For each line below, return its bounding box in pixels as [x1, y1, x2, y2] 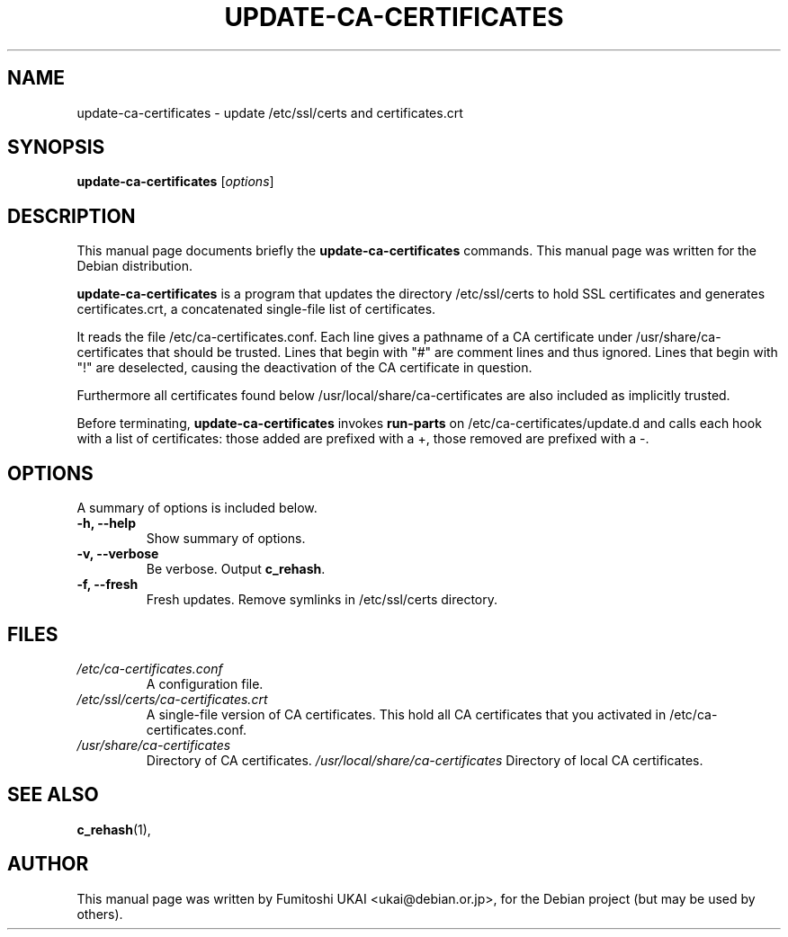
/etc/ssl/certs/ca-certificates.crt [76, 691, 268, 707]
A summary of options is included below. [76, 500, 318, 516]
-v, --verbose [76, 546, 159, 562]
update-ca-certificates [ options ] [76, 174, 274, 190]
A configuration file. [146, 675, 264, 692]
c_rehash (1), [76, 821, 151, 837]
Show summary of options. [146, 531, 306, 547]
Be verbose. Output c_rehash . [146, 561, 326, 577]
